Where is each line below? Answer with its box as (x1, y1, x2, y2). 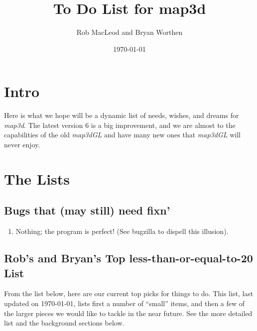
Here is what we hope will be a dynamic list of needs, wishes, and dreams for (4, 110, 239, 120)
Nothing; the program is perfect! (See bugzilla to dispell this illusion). (15, 226, 229, 236)
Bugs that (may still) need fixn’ (4, 203, 170, 218)
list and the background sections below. (4, 318, 125, 328)
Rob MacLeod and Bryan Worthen (76, 27, 183, 37)
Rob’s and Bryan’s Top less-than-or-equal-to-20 (4, 250, 253, 266)
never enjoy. (4, 139, 40, 150)
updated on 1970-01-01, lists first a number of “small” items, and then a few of (4, 298, 245, 308)
